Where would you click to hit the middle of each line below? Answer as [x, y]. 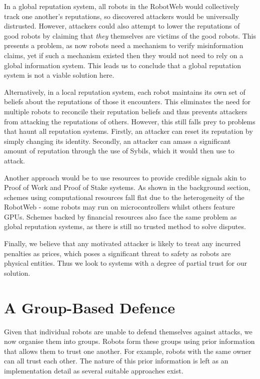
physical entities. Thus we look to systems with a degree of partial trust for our [126, 263]
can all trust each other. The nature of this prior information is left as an [116, 361]
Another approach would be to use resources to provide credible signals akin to [125, 177]
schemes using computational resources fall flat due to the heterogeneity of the [124, 197]
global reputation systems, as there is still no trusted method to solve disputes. [125, 226]
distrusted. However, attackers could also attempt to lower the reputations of [122, 26]
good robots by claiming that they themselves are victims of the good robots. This [130, 35]
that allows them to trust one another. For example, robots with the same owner [128, 351]
